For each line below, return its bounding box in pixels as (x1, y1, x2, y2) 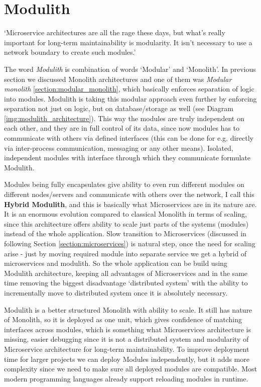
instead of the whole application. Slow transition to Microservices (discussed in (4, 228, 246, 239)
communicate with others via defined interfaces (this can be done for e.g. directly (4, 133, 253, 143)
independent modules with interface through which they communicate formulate (4, 152, 250, 163)
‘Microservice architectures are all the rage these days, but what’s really (4, 27, 225, 38)
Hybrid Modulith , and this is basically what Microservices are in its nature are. (4, 199, 257, 209)
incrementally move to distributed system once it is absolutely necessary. (4, 287, 228, 298)
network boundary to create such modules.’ (4, 47, 136, 57)
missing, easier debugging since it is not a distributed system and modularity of (4, 334, 249, 344)
